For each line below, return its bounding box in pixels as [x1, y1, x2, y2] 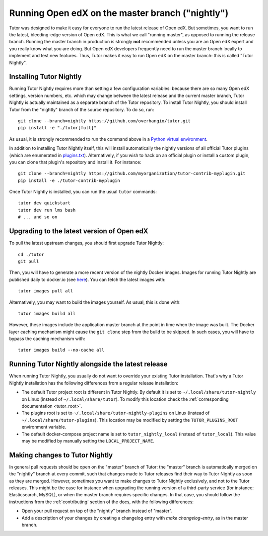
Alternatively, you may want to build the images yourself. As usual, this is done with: [9, 299, 181, 305]
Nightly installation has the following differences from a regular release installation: [9, 380, 179, 386]
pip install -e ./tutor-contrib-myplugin [18, 178, 120, 183]
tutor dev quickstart [18, 200, 70, 206]
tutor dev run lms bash [18, 207, 76, 213]
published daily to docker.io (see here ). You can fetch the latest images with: [9, 276, 166, 282]
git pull [18, 259, 39, 264]
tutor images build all [18, 311, 76, 316]
